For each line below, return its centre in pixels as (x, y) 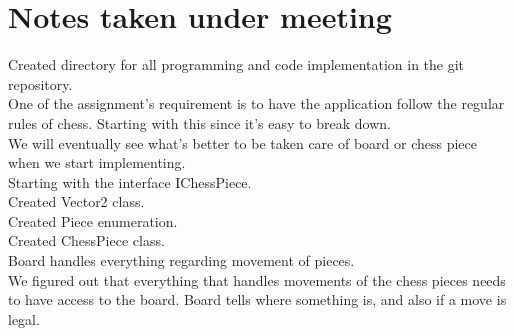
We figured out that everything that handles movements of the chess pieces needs (257, 279)
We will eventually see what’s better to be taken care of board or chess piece (243, 142)
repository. (40, 83)
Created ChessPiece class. (86, 240)
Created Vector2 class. (76, 201)
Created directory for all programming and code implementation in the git (236, 64)
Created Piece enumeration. (93, 220)
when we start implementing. (97, 162)
